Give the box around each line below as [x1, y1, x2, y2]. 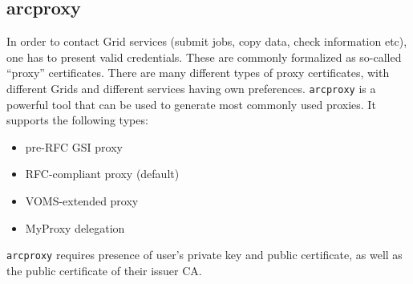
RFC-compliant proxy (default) [25, 165, 180, 182]
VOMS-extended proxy [25, 193, 139, 209]
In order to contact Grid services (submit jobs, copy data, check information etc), [6, 33, 407, 50]
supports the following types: [6, 112, 148, 128]
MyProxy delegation [25, 219, 125, 236]
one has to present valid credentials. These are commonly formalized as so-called [6, 48, 402, 65]
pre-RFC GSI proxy [25, 138, 123, 155]
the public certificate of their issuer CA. [6, 262, 202, 278]
